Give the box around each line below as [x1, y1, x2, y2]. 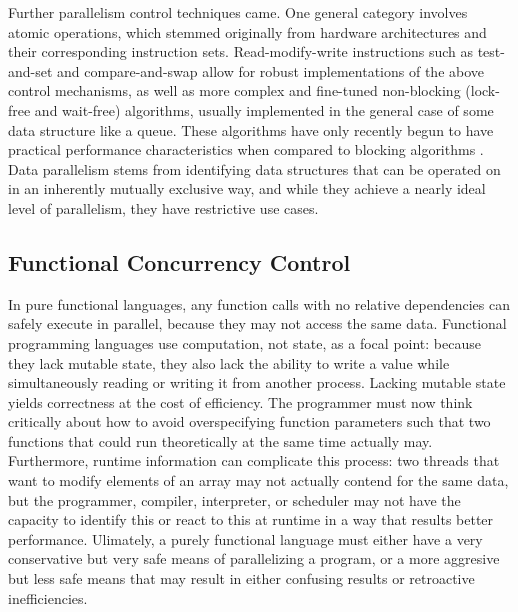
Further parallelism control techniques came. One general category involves [8, 2, 468, 22]
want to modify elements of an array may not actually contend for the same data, [8, 470, 509, 491]
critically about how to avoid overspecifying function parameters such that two [8, 411, 491, 432]
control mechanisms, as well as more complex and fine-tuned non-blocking [8, 80, 461, 101]
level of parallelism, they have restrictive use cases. [8, 197, 319, 218]
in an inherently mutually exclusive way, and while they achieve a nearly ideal [8, 178, 486, 199]
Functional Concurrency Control [8, 246, 351, 277]
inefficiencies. [8, 587, 88, 608]
